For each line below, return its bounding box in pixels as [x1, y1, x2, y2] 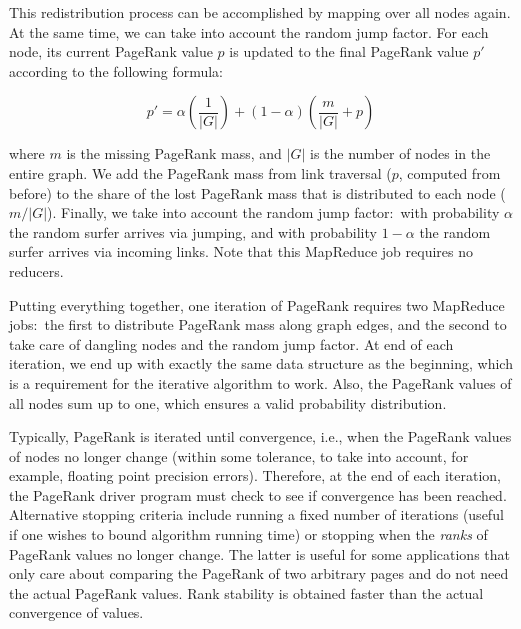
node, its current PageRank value [9, 41, 213, 62]
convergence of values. [9, 602, 144, 623]
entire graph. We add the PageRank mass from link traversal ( [9, 162, 392, 183]
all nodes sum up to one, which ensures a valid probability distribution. [9, 392, 447, 413]
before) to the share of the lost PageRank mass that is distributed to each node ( [9, 182, 506, 203]
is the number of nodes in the [309, 143, 491, 164]
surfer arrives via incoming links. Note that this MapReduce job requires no [9, 241, 474, 262]
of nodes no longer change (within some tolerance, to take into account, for [9, 445, 469, 466]
